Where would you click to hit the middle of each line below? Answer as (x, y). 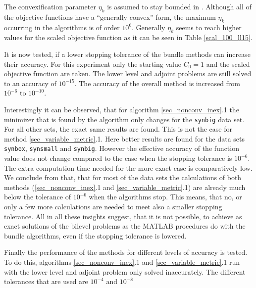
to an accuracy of (30, 83)
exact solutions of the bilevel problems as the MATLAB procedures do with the (125, 226)
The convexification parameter (50, 6)
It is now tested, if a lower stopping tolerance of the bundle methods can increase (127, 54)
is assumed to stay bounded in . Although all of (179, 6)
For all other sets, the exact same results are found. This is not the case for (118, 129)
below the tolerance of (37, 197)
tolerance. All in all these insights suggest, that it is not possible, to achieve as (123, 216)
